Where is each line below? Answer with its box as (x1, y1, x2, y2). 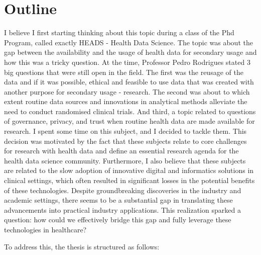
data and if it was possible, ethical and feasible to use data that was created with (4, 76, 254, 87)
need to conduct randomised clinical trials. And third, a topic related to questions (4, 106, 256, 116)
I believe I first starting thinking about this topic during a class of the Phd (4, 27, 234, 38)
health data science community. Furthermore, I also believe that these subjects (4, 155, 246, 165)
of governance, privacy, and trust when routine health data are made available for (4, 116, 255, 126)
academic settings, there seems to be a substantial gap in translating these (4, 195, 233, 205)
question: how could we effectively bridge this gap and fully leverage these (4, 214, 231, 225)
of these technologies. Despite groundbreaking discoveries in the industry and (4, 185, 241, 195)
